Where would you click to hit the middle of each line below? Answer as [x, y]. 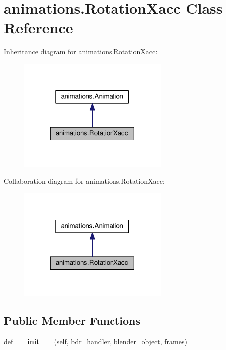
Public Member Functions [72, 320]
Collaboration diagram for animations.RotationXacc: [84, 181]
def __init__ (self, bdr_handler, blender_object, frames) [96, 341]
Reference [39, 28]
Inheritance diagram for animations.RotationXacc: [81, 52]
